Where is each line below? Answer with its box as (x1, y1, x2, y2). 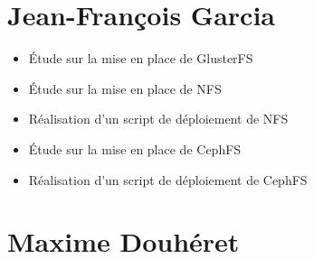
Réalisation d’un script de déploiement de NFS (28, 109, 289, 128)
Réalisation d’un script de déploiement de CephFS (28, 170, 308, 189)
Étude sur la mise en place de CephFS (28, 139, 242, 158)
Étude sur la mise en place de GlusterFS (28, 49, 253, 68)
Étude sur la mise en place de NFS (28, 79, 222, 97)
